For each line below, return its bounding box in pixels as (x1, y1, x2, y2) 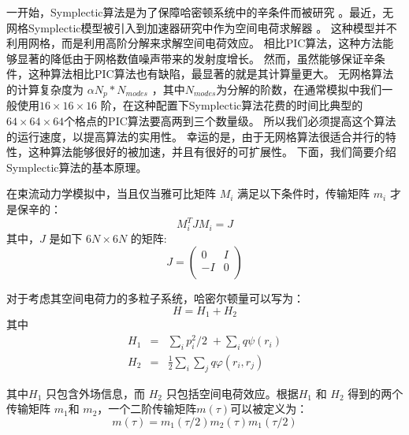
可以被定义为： (230, 400, 308, 417)
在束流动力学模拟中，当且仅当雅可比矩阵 (6, 185, 216, 202)
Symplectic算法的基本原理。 (6, 158, 147, 175)
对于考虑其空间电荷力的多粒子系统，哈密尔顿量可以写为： (6, 290, 304, 307)
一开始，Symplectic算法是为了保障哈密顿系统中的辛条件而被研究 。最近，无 (6, 4, 394, 20)
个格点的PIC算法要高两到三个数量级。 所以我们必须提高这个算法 (64, 113, 396, 129)
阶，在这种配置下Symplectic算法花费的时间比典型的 (100, 97, 363, 113)
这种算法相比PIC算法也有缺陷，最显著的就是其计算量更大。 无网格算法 (28, 65, 394, 82)
